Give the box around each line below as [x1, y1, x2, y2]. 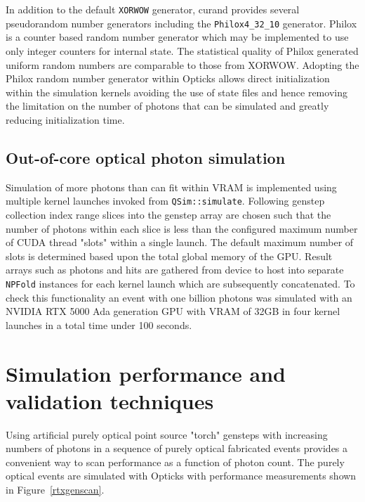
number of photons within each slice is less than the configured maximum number [6, 221, 358, 236]
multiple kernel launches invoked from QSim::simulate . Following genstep [6, 193, 325, 208]
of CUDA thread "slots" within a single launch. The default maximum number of [6, 235, 354, 250]
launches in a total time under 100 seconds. [6, 317, 192, 332]
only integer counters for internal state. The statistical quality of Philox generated [6, 43, 359, 58]
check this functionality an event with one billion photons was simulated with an [6, 290, 352, 304]
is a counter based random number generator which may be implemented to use [6, 30, 349, 44]
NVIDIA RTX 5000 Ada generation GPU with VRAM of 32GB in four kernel [6, 304, 340, 318]
